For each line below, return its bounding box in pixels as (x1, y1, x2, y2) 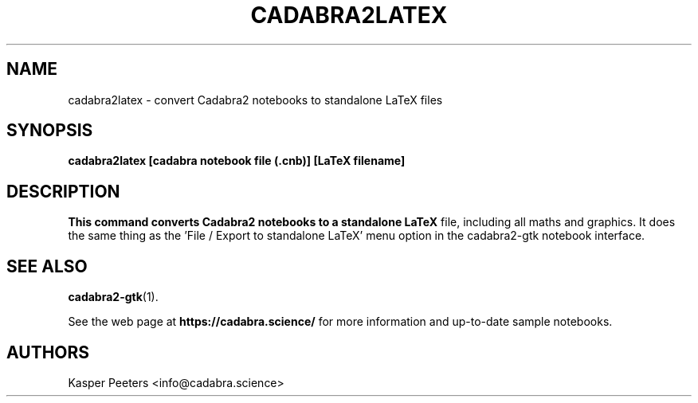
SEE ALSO (6, 256, 88, 276)
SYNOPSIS (6, 120, 93, 141)
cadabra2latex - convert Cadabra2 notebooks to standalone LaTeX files (68, 92, 443, 107)
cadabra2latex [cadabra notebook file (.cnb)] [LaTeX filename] (68, 154, 406, 168)
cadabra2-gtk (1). (68, 290, 159, 304)
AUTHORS (6, 342, 90, 362)
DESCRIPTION (6, 181, 120, 201)
